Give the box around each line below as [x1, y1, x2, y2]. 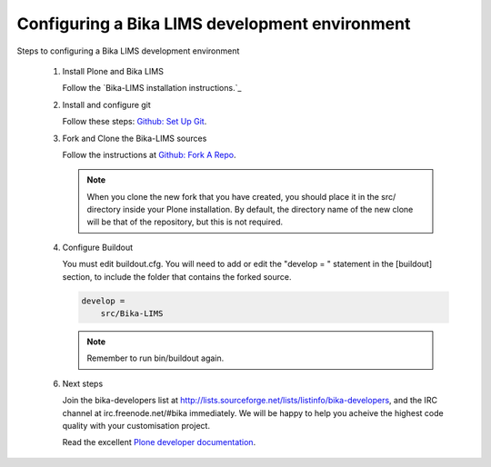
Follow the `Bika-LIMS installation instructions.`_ [62, 83, 242, 94]
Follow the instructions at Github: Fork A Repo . [62, 149, 236, 160]
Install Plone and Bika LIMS [62, 65, 164, 76]
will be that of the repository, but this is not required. [86, 216, 284, 227]
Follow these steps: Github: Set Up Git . [62, 116, 207, 127]
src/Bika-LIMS [100, 309, 164, 318]
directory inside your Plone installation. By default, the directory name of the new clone [86, 204, 414, 215]
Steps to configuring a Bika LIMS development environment [16, 45, 240, 56]
